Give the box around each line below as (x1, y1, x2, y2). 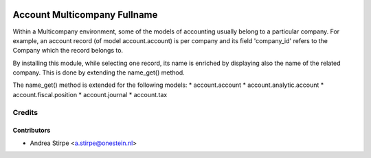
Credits (12, 107, 38, 117)
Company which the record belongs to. (12, 47, 124, 55)
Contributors (12, 127, 51, 135)
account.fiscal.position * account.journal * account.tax (12, 90, 168, 98)
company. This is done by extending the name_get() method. (12, 68, 185, 77)
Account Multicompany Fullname (12, 9, 158, 21)
